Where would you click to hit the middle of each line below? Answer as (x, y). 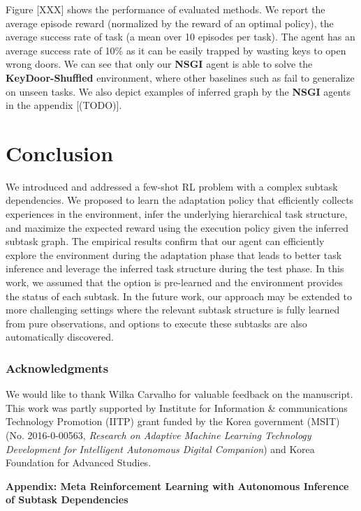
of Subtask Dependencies (67, 499)
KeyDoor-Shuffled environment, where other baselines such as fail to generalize (180, 77)
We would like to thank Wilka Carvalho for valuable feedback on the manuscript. (179, 394)
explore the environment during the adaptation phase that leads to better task (174, 254)
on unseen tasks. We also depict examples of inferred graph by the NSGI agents (178, 91)
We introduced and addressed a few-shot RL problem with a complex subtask (172, 186)
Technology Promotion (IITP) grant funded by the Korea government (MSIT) (173, 421)
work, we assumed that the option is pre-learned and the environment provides (174, 282)
